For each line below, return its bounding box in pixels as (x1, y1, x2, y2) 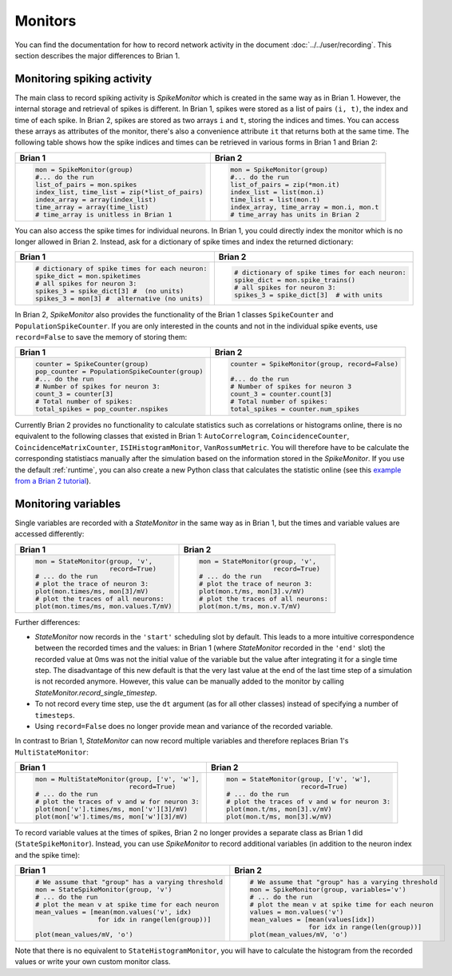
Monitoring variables (14, 496, 121, 511)
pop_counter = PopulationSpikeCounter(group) (34, 368, 204, 376)
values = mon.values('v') (249, 908, 344, 917)
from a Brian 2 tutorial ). (14, 476, 92, 486)
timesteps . (34, 710, 75, 719)
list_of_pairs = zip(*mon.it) (230, 180, 340, 189)
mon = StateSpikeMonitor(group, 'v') (34, 886, 172, 894)
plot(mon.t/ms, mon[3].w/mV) (226, 812, 332, 821)
